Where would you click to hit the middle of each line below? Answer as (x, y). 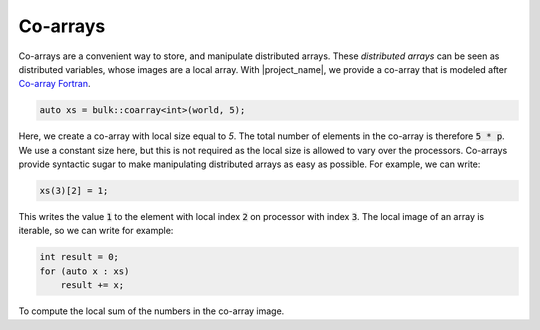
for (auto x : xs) (84, 271)
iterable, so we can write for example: (96, 231)
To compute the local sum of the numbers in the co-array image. (151, 311)
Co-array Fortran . (54, 84)
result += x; (92, 285)
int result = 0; (79, 257)
